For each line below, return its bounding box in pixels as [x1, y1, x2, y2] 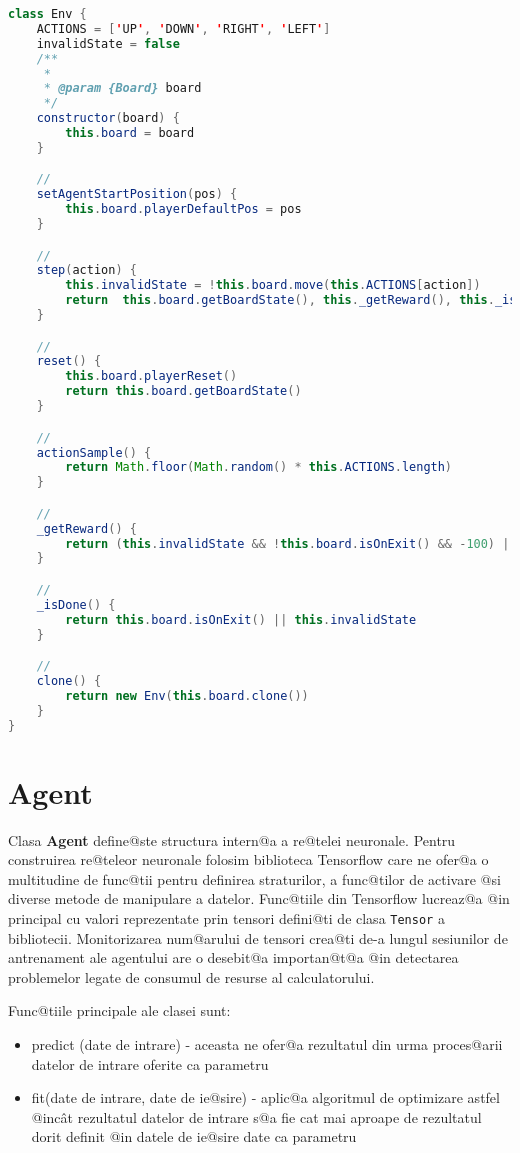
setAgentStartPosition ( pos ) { [36, 187, 238, 202]
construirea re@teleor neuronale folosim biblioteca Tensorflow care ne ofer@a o [8, 849, 489, 870]
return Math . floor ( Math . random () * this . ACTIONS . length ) [65, 460, 453, 475]
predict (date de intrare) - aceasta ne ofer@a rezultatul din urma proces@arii [31, 1034, 503, 1054]
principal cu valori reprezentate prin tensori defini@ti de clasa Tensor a [8, 907, 445, 928]
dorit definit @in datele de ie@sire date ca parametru [31, 1126, 357, 1147]
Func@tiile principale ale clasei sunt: [8, 1000, 231, 1021]
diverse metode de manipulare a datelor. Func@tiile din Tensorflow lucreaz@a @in [8, 888, 510, 909]
